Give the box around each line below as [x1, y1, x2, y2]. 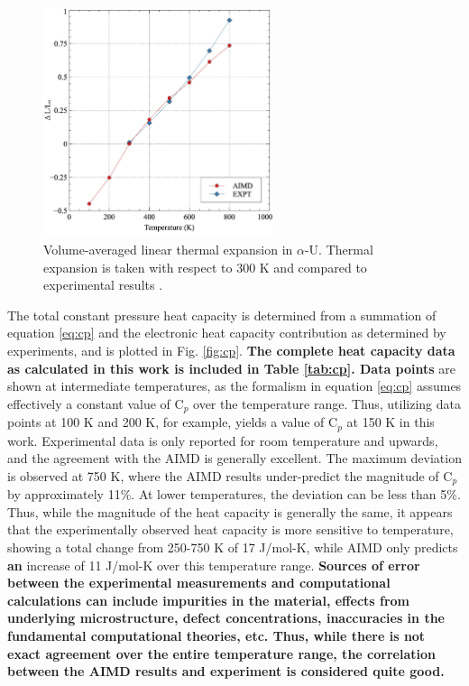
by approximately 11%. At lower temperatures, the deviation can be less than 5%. [7, 485, 461, 504]
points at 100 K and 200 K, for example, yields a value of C [7, 413, 338, 431]
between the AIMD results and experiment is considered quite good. [7, 662, 445, 681]
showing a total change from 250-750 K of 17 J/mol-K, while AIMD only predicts [7, 538, 458, 557]
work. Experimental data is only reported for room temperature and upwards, [7, 431, 438, 450]
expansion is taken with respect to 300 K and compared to [43, 257, 367, 276]
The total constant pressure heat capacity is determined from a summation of [7, 305, 437, 324]
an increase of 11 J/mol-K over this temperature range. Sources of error [7, 555, 420, 574]
